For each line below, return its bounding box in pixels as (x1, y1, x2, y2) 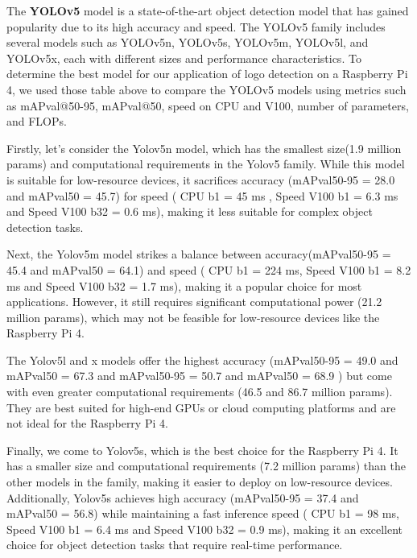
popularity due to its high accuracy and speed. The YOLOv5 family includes (6, 18, 386, 35)
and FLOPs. (6, 113, 67, 130)
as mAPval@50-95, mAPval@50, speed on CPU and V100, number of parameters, (6, 97, 409, 114)
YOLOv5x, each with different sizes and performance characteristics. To (6, 49, 361, 66)
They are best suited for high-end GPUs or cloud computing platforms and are (6, 399, 396, 415)
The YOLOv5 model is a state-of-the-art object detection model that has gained (6, 2, 409, 19)
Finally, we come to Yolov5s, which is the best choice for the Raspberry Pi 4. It (6, 441, 398, 458)
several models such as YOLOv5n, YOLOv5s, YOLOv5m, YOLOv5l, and (6, 34, 369, 51)
